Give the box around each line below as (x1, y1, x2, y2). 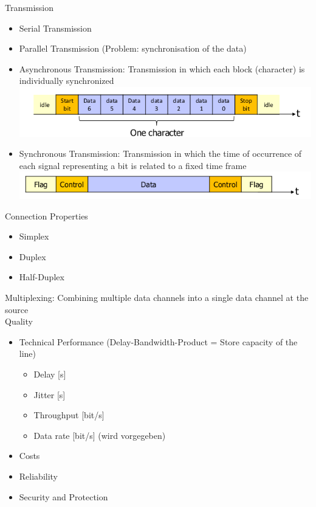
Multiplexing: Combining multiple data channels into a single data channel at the (5, 291, 309, 304)
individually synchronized (19, 74, 114, 87)
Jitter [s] (33, 388, 66, 401)
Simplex (19, 230, 49, 243)
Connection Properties (5, 209, 88, 222)
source (5, 303, 29, 316)
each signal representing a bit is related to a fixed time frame (19, 159, 247, 171)
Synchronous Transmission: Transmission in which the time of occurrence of (19, 147, 302, 160)
